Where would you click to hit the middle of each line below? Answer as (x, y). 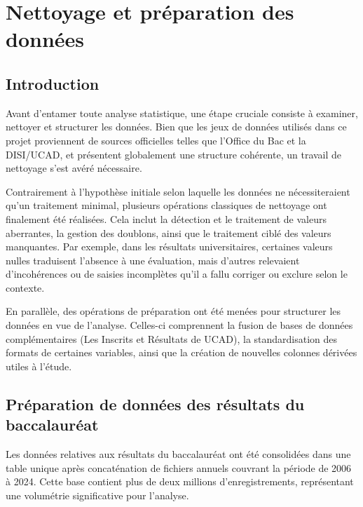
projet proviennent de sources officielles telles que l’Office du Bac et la (156, 140)
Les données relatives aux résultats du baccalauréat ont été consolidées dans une (178, 454)
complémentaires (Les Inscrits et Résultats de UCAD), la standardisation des (172, 338)
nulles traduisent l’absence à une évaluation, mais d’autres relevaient (153, 260)
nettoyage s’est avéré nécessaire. (74, 168)
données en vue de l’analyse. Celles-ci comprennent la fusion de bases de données (179, 325)
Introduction (53, 83)
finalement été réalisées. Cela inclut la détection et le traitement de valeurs (166, 218)
